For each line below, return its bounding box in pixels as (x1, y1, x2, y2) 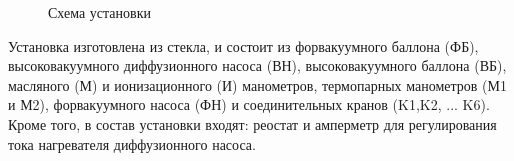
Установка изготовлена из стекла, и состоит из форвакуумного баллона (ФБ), (8, 35, 479, 56)
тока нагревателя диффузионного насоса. (8, 133, 256, 154)
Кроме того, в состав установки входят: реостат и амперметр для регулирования (8, 113, 497, 134)
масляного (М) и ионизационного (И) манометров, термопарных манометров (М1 (8, 74, 507, 95)
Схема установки (48, 2, 151, 22)
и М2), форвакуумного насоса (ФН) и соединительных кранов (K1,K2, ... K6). (8, 94, 490, 115)
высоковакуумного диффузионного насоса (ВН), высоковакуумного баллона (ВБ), (8, 55, 507, 76)
